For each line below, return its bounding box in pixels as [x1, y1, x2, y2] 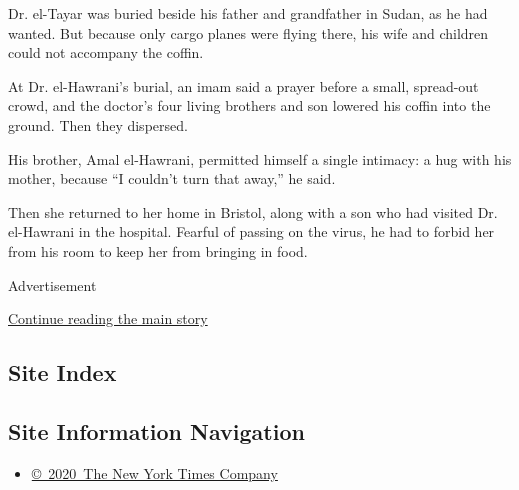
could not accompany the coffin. [8, 42, 204, 63]
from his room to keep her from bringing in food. [8, 240, 308, 261]
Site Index [8, 357, 117, 388]
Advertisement [8, 274, 97, 295]
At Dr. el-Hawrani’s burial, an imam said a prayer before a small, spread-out [8, 75, 479, 96]
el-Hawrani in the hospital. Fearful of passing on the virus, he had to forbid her [8, 221, 495, 242]
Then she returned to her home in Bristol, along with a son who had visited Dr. [8, 201, 498, 222]
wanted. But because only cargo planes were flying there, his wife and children [8, 22, 489, 43]
